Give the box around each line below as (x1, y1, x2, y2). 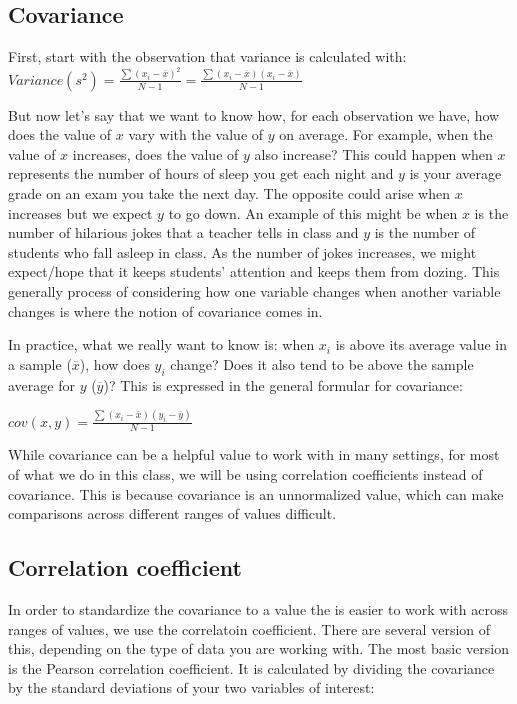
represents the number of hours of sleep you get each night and (8, 163, 394, 184)
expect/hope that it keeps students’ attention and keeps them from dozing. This (8, 261, 500, 282)
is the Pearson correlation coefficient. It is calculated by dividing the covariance (8, 657, 495, 678)
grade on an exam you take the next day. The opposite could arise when (8, 183, 450, 204)
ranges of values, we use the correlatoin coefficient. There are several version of (8, 618, 491, 639)
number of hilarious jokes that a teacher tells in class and (8, 222, 359, 243)
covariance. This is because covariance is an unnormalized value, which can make (8, 483, 504, 504)
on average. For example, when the (279, 124, 493, 145)
